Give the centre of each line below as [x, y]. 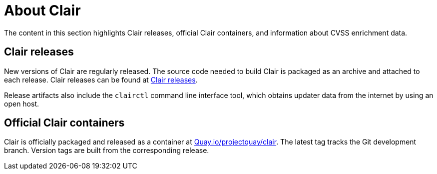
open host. [22, 103]
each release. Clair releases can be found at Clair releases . [101, 79]
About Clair [42, 10]
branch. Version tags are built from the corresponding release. [107, 150]
